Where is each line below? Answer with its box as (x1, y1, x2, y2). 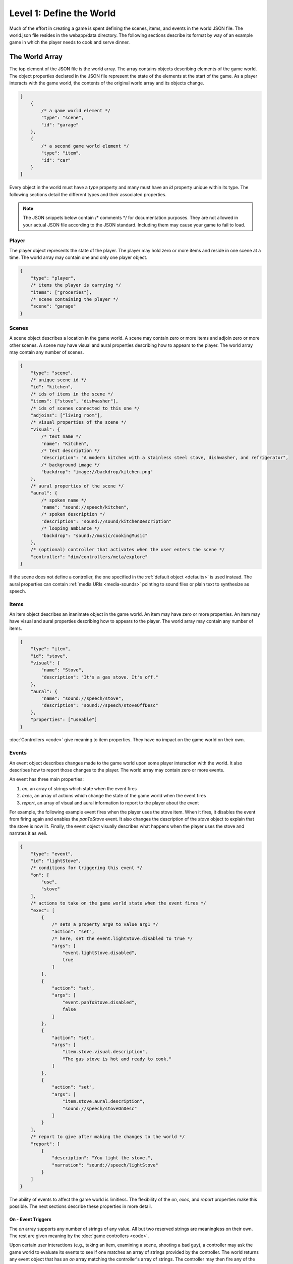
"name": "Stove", (41, 667, 84, 673)
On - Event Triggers (9, 1216, 51, 1223)
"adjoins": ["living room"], (30, 412, 103, 418)
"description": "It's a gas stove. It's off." (41, 674, 158, 680)
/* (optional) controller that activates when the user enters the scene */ (30, 547, 225, 553)
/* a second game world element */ (41, 143, 130, 149)
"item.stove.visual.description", (62, 1049, 148, 1055)
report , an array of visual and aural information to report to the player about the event (22, 799, 199, 806)
